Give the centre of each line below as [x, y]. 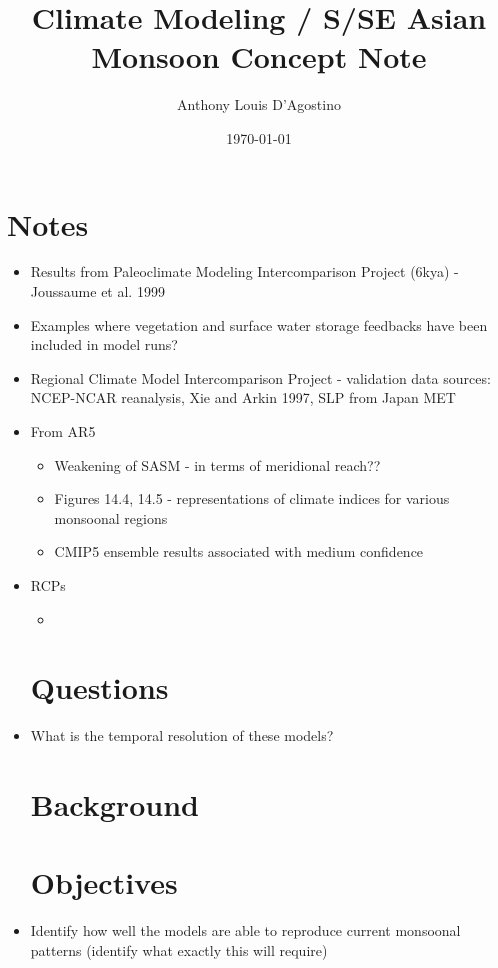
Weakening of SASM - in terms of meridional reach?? [217, 464]
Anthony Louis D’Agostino [259, 104]
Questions [99, 687]
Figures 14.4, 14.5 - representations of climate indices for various [252, 498]
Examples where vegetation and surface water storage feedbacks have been [259, 324]
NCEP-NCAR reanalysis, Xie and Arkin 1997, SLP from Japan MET [243, 397]
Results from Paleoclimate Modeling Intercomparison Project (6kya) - [244, 271]
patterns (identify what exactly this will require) [179, 949]
